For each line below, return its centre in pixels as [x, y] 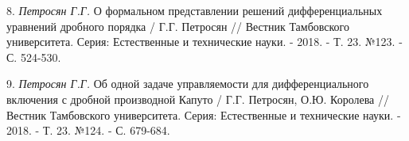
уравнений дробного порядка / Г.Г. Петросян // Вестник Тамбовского [178, 26]
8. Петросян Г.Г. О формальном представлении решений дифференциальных [195, 10]
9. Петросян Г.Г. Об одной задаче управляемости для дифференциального [188, 84]
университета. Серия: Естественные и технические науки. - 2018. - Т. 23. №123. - [204, 42]
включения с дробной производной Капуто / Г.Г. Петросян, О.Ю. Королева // [198, 99]
